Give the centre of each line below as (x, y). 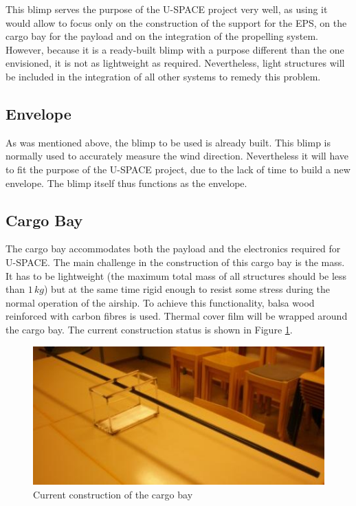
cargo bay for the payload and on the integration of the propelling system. (162, 36)
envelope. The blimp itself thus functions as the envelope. (126, 183)
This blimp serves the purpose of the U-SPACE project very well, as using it (167, 9)
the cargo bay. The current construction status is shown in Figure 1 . (149, 329)
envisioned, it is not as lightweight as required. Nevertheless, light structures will (175, 63)
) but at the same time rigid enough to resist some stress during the (187, 289)
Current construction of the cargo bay (113, 494)
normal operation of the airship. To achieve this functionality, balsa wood (160, 302)
